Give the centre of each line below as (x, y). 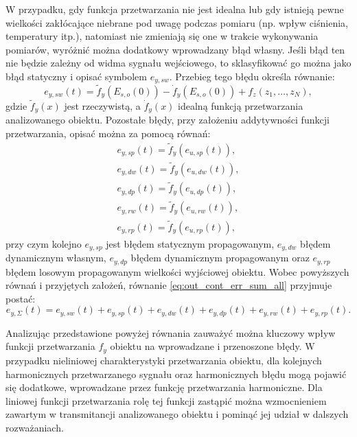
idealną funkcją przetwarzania (241, 105)
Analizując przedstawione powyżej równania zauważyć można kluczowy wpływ (171, 332)
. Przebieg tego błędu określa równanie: (252, 76)
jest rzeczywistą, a (102, 105)
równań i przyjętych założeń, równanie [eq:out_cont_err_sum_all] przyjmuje (169, 285)
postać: (21, 298)
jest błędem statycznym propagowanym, (190, 243)
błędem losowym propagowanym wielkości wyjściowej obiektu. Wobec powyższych (177, 271)
